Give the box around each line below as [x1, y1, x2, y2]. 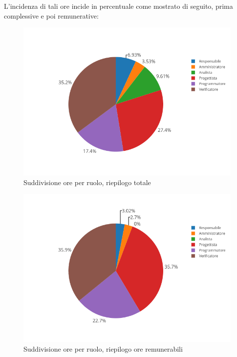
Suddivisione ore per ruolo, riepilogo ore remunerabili [23, 343, 183, 354]
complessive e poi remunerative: [4, 10, 99, 21]
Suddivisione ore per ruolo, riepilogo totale [23, 177, 151, 187]
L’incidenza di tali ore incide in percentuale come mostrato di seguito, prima [4, 1, 233, 11]
